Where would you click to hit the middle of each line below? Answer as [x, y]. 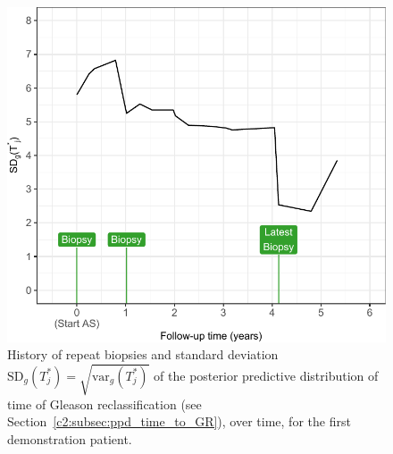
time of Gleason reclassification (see [105, 404]
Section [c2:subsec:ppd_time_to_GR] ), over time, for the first [179, 421]
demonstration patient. [70, 438]
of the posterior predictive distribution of [266, 375]
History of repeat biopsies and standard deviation [143, 354]
